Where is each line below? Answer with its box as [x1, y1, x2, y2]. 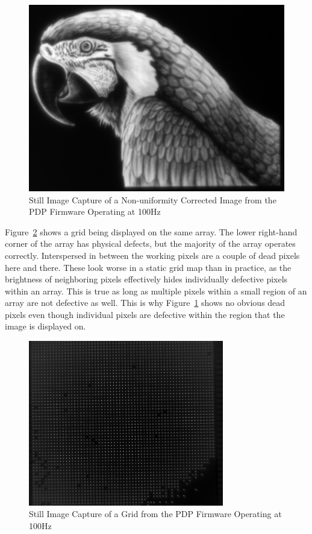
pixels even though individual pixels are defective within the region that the [5, 308, 285, 320]
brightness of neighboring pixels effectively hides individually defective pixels [5, 273, 288, 285]
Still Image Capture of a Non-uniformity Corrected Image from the [29, 193, 276, 206]
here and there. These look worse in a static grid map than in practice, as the [5, 261, 292, 273]
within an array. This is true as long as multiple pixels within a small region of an [5, 284, 307, 297]
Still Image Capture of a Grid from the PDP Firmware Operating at [29, 507, 282, 520]
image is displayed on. [5, 320, 86, 332]
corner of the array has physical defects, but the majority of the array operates [5, 237, 296, 250]
